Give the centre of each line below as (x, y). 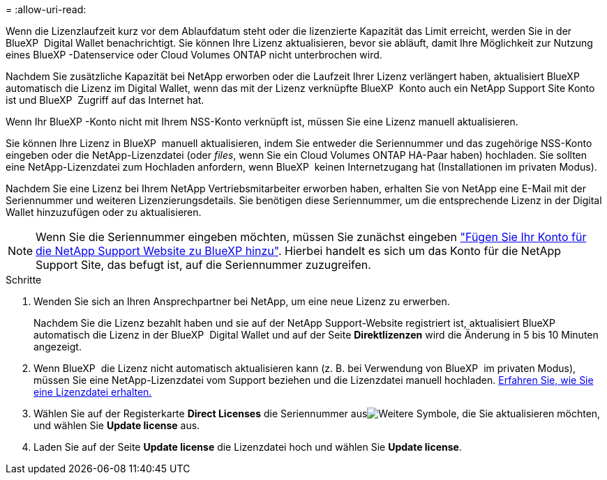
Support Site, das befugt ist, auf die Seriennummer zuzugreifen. (203, 265)
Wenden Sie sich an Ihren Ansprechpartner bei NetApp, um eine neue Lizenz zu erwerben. (242, 301)
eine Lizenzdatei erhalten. (93, 392)
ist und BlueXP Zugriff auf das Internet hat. (105, 100)
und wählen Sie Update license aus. (117, 425)
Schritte (24, 280)
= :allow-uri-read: (46, 9)
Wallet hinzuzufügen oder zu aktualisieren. (104, 212)
